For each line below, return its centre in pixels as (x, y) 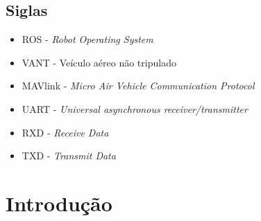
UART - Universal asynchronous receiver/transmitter (135, 108)
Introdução (59, 203)
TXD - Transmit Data (69, 156)
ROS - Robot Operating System (87, 39)
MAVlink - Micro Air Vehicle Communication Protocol (138, 86)
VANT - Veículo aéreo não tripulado (99, 62)
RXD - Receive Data (65, 132)
